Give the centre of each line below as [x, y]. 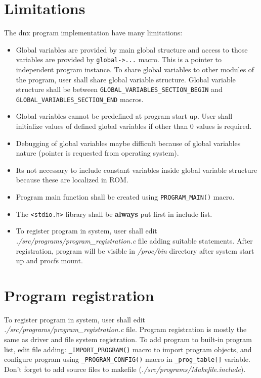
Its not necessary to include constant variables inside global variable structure [137, 170]
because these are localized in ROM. [72, 180]
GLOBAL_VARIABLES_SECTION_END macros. [80, 99]
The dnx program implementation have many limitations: [93, 33]
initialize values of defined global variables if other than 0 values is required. [134, 126]
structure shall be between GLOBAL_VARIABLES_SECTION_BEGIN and [119, 89]
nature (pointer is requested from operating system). [97, 153]
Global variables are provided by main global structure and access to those [132, 49]
